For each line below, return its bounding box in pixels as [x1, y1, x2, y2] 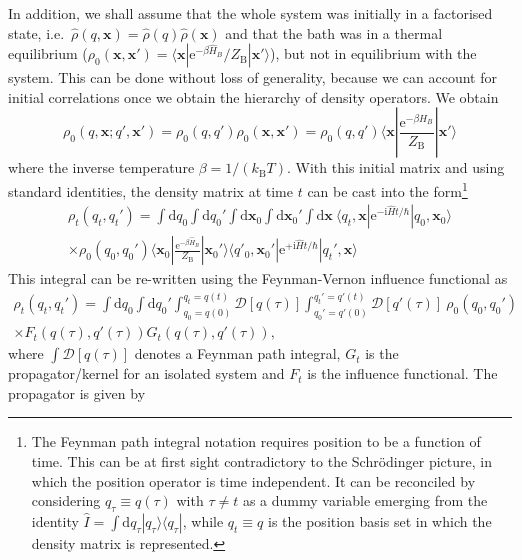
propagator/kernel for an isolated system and [8, 363, 285, 384]
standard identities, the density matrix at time [8, 180, 293, 201]
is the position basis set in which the [268, 510, 492, 531]
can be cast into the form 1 [307, 177, 468, 201]
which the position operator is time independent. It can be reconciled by [31, 470, 476, 491]
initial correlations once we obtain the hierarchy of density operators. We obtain [8, 86, 499, 107]
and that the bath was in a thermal [225, 22, 443, 43]
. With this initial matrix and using [287, 157, 505, 178]
